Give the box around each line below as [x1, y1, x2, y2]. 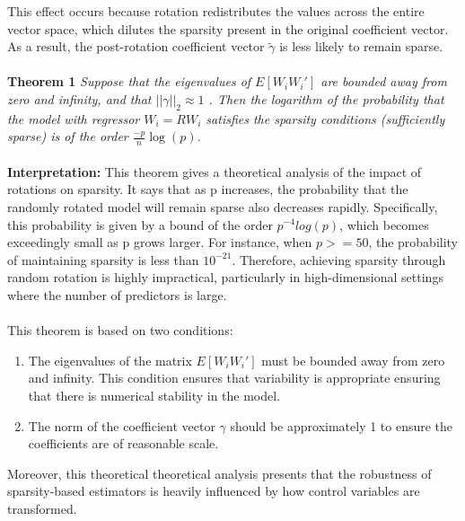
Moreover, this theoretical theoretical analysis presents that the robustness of [7, 464, 432, 482]
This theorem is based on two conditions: [7, 321, 233, 340]
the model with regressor [7, 109, 140, 128]
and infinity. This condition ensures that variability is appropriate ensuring [28, 368, 441, 387]
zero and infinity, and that [7, 89, 152, 108]
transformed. [7, 499, 77, 517]
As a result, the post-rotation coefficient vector [7, 37, 265, 56]
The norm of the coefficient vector [28, 416, 215, 435]
